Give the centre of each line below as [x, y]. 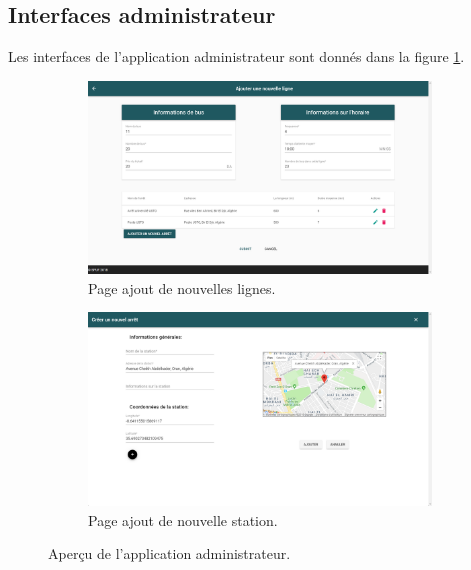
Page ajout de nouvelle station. [183, 519]
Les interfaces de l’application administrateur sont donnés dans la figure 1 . [236, 56]
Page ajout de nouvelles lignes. [182, 287]
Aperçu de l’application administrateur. [169, 553]
